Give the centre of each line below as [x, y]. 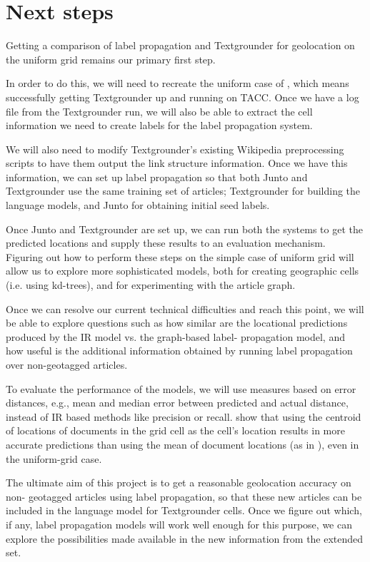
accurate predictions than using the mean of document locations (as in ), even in [182, 444]
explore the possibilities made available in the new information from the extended [185, 538]
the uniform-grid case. [54, 458]
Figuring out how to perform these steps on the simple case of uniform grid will [180, 256]
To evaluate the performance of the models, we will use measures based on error [181, 388]
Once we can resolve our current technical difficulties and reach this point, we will [185, 308]
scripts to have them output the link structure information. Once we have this [177, 163]
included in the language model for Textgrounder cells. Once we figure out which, [184, 510]
